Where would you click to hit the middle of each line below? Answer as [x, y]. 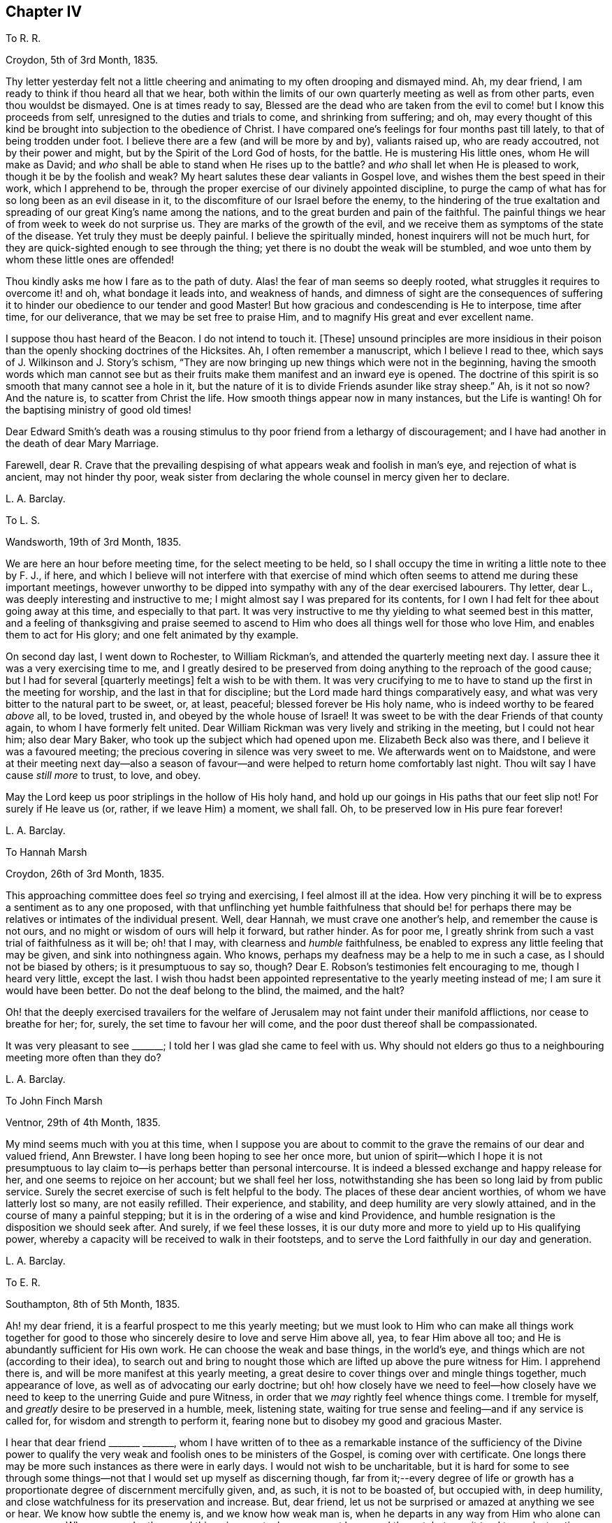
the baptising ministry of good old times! [99, 410]
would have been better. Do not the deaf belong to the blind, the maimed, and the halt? [205, 991]
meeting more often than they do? [83, 1058]
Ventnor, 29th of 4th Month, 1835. [83, 1123]
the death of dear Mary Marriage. [82, 444]
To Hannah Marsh [46, 852]
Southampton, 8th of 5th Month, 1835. [93, 1304]
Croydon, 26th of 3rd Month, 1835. [85, 874]
